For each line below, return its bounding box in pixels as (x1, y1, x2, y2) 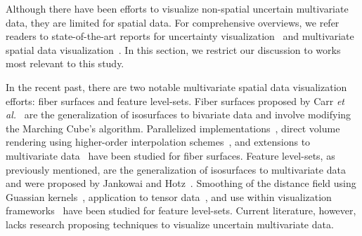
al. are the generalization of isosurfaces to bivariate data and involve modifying (6, 107, 351, 122)
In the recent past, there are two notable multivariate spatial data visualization (6, 79, 347, 94)
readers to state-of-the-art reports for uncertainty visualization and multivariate (6, 29, 354, 43)
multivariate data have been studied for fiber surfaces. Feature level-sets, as (6, 148, 335, 162)
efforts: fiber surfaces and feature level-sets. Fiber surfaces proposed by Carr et (6, 93, 345, 108)
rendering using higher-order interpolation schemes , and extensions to (6, 134, 311, 149)
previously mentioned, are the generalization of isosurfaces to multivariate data (6, 162, 346, 176)
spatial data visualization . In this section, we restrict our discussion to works (6, 42, 341, 57)
